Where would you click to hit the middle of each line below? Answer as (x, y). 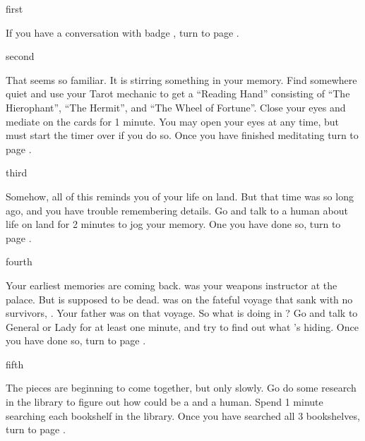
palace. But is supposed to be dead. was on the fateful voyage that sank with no (179, 299)
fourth (19, 261)
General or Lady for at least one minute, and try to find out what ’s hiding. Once (182, 326)
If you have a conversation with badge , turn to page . (122, 32)
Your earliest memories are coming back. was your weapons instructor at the (172, 285)
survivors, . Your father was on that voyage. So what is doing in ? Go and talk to (182, 313)
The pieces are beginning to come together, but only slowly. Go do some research (181, 388)
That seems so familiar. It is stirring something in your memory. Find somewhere (181, 79)
